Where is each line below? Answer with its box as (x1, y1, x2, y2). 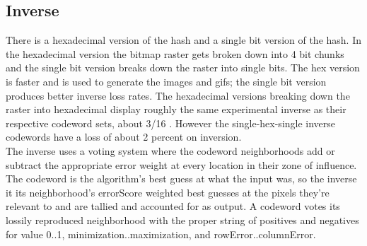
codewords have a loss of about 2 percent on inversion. (6, 129, 242, 144)
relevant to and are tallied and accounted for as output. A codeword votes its (6, 199, 340, 213)
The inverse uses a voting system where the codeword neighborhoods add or (6, 143, 335, 158)
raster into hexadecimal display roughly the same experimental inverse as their (6, 102, 346, 117)
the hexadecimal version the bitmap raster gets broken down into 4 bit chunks (6, 46, 344, 61)
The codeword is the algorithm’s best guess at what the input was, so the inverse (6, 171, 357, 186)
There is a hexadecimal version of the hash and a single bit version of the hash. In (6, 33, 362, 47)
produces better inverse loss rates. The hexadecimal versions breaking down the (6, 88, 350, 102)
